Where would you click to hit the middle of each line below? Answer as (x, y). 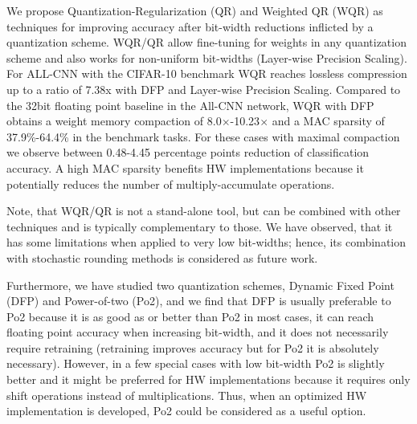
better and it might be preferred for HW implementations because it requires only (208, 379)
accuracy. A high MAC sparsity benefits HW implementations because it (185, 167)
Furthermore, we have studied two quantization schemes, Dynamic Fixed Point (200, 285)
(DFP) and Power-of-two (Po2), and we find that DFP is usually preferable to (199, 301)
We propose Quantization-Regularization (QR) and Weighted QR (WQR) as (195, 10)
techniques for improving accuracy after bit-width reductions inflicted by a (190, 26)
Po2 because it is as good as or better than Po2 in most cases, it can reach (190, 316)
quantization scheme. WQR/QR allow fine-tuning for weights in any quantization (206, 42)
